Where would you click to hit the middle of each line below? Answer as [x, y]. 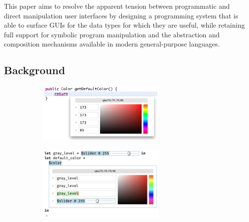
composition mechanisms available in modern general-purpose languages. [112, 44]
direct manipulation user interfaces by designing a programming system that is [121, 15]
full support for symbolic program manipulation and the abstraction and [112, 34]
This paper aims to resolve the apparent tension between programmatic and [117, 6]
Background [35, 70]
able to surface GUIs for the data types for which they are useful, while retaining [124, 25]
